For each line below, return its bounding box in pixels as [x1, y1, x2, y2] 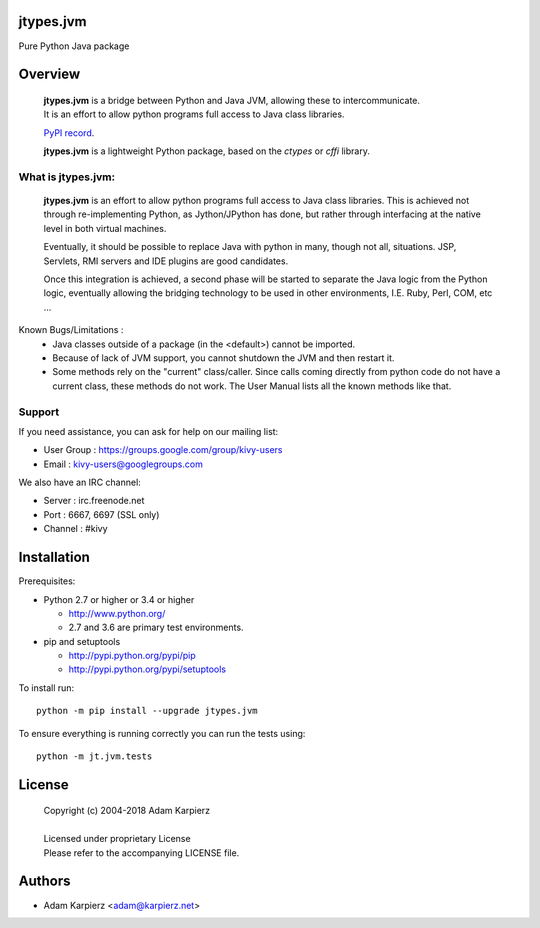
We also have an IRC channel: [18, 476, 142, 489]
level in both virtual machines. [43, 222, 167, 234]
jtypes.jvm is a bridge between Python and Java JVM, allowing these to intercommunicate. [43, 94, 420, 106]
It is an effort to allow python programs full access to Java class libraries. [43, 108, 345, 120]
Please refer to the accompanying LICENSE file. [43, 846, 240, 859]
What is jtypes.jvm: [18, 170, 115, 184]
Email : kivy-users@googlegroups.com [43, 458, 204, 470]
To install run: [18, 681, 75, 694]
